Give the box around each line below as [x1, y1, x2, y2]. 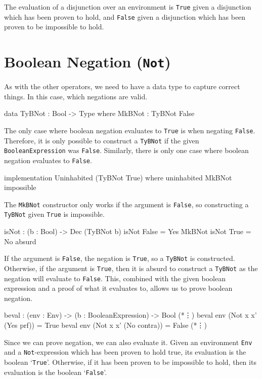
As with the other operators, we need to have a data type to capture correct [4, 81, 240, 92]
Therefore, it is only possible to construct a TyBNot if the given [4, 135, 199, 145]
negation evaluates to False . [4, 155, 92, 165]
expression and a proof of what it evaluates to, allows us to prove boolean [4, 283, 233, 293]
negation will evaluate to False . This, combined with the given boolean [4, 273, 226, 283]
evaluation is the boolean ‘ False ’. [4, 366, 107, 377]
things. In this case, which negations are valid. [4, 91, 148, 101]
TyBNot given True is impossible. [4, 209, 105, 219]
